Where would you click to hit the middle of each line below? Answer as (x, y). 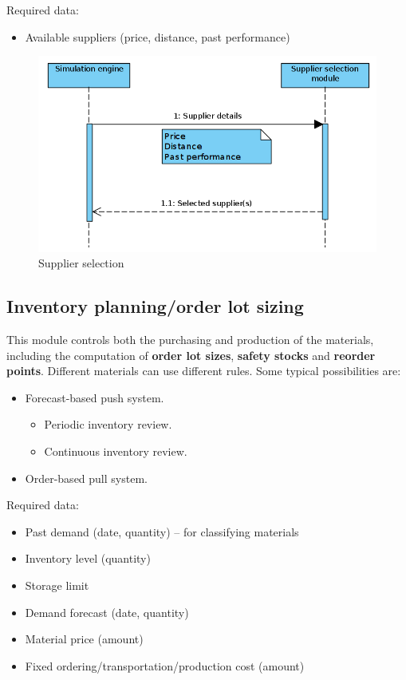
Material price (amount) (84, 639)
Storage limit (57, 585)
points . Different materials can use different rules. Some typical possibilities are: (204, 371)
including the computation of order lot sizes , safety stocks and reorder (191, 355)
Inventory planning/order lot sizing (155, 306)
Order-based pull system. (86, 478)
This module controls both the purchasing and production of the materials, (190, 340)
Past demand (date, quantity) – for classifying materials (162, 531)
